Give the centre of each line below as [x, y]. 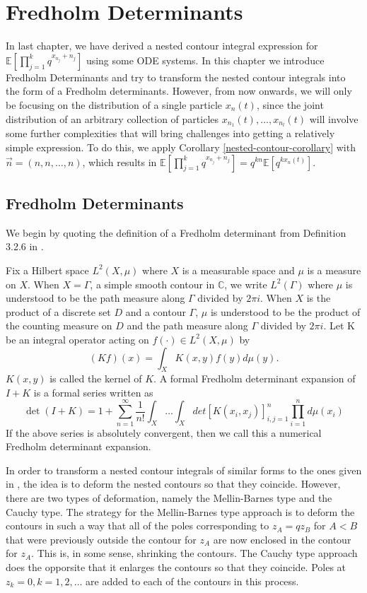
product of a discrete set [58, 311]
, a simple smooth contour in [152, 284]
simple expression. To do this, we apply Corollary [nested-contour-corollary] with [181, 147]
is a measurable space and [238, 270]
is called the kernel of [96, 378]
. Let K [339, 325]
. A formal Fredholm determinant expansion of [255, 378]
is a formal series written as [93, 392]
